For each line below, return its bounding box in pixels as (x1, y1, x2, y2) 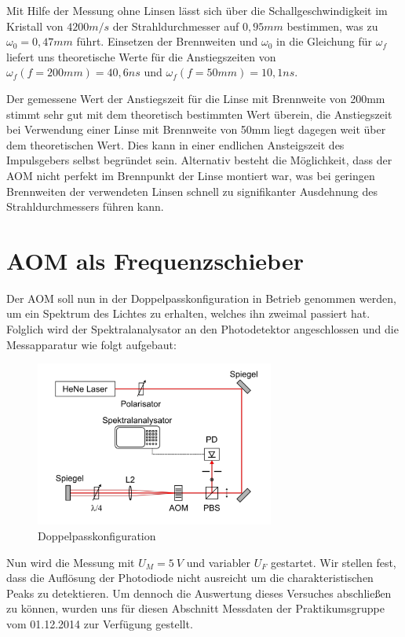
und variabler (186, 554, 251, 570)
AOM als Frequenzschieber (6, 244, 304, 276)
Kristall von (6, 17, 64, 34)
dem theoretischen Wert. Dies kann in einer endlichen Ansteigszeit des (6, 136, 345, 153)
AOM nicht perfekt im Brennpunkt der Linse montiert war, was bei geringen (6, 167, 375, 183)
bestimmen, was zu (286, 17, 378, 34)
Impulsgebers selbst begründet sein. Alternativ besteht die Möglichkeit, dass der (6, 152, 392, 168)
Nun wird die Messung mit (6, 554, 135, 570)
